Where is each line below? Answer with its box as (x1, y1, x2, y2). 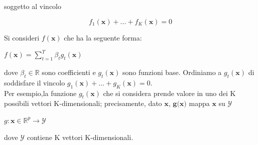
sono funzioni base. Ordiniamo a (122, 66, 222, 77)
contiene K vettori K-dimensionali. (27, 131, 134, 142)
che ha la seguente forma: (64, 32, 142, 42)
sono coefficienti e (42, 66, 96, 77)
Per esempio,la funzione (4, 87, 77, 98)
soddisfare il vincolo (4, 77, 65, 87)
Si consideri (4, 32, 40, 42)
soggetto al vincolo (4, 1, 62, 11)
